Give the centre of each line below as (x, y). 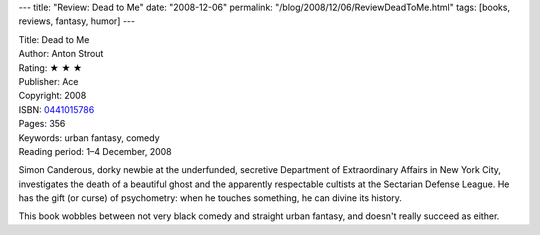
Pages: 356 (42, 124)
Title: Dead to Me (54, 39)
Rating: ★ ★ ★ (50, 67)
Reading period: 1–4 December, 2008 (95, 151)
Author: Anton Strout (61, 54)
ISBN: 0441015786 (56, 109)
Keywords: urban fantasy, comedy (89, 137)
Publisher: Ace (48, 81)
